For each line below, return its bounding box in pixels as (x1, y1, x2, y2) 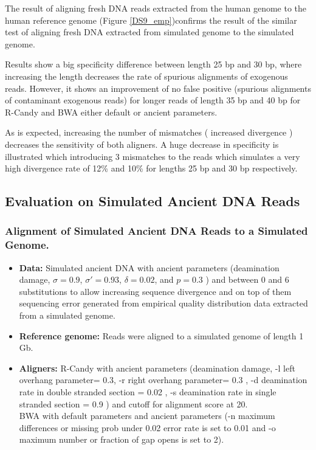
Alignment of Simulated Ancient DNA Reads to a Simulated (5, 223, 308, 238)
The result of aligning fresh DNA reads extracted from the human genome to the (5, 2, 307, 14)
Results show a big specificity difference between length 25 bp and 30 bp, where (5, 58, 302, 71)
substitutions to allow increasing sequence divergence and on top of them (19, 285, 292, 297)
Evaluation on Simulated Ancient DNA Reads (5, 192, 300, 210)
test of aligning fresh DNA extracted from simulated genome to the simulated (5, 26, 294, 38)
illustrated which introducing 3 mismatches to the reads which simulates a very (5, 150, 300, 162)
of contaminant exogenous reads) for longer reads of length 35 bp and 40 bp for (5, 94, 301, 106)
